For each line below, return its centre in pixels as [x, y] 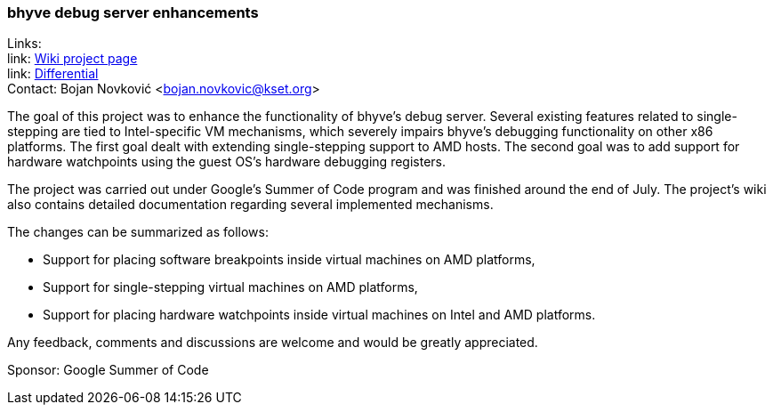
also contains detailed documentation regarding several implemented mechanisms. [250, 205]
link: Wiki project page [72, 59]
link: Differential [53, 74]
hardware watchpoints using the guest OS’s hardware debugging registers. [226, 162]
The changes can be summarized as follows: [138, 232]
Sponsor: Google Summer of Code [108, 370]
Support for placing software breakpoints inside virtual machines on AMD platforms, [289, 260]
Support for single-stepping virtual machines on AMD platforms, [230, 287]
